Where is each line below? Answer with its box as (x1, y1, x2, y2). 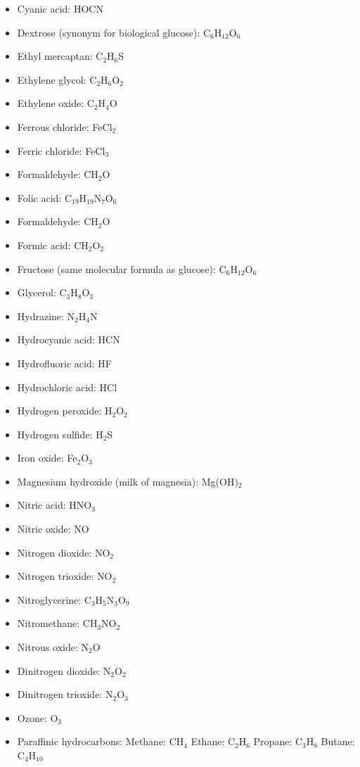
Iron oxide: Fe (17, 450, 77, 465)
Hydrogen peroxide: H (17, 403, 112, 418)
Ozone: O (17, 710, 58, 725)
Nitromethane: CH (17, 616, 98, 630)
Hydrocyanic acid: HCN (17, 332, 120, 347)
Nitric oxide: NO (17, 521, 89, 536)
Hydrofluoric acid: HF (17, 355, 112, 370)
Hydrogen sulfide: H (17, 426, 103, 441)
